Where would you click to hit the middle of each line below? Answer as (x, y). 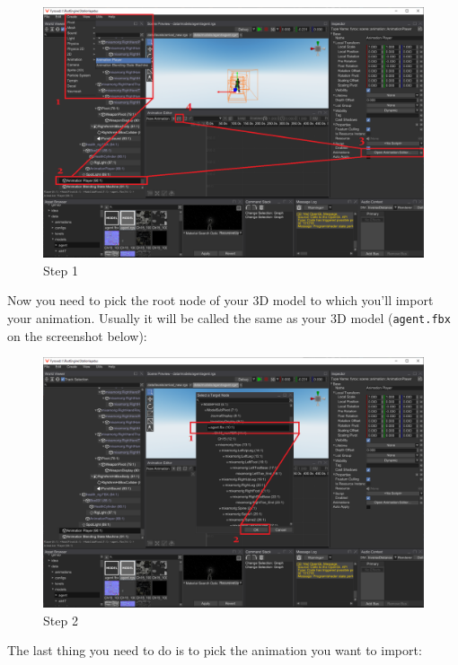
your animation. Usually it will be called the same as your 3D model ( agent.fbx (229, 317)
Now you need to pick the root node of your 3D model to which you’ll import (220, 300)
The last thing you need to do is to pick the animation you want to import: (215, 650)
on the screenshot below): (77, 335)
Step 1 (61, 270)
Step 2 (61, 620)
